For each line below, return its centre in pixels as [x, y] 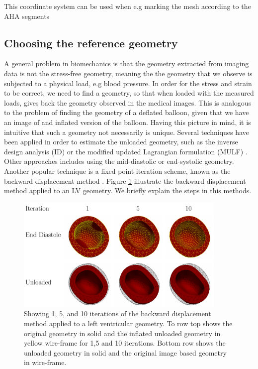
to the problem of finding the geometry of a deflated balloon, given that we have [127, 112]
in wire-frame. [45, 362]
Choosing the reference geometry [91, 43]
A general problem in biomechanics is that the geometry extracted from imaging [127, 63]
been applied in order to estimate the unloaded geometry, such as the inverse [121, 142]
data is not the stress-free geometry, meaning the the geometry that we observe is [128, 73]
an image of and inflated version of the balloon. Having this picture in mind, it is [128, 122]
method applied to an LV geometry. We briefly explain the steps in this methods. [128, 190]
